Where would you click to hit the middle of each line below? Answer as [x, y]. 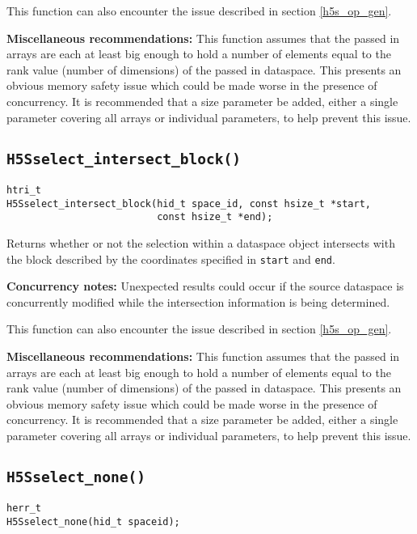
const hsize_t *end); [215, 217]
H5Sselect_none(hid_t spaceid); [93, 521]
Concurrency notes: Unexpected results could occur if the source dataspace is [205, 286]
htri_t [24, 190]
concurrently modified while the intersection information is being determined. [198, 301]
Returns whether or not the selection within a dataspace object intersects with [201, 242]
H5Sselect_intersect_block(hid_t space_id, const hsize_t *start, [189, 203]
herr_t [24, 509]
